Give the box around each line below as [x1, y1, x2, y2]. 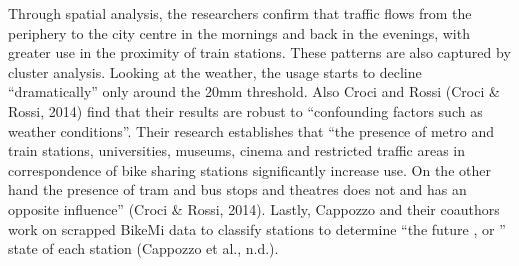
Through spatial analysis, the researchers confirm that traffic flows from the [8, 3, 472, 23]
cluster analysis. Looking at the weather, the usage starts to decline [8, 61, 422, 82]
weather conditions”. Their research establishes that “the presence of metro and [8, 120, 494, 141]
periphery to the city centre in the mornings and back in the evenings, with [8, 22, 470, 43]
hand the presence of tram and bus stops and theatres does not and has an [8, 179, 467, 200]
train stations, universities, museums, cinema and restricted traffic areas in [8, 140, 465, 161]
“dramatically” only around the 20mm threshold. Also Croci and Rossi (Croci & [8, 81, 500, 102]
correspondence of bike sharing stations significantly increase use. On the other [8, 159, 491, 180]
